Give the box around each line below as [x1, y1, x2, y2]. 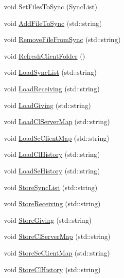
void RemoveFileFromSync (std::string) [4, 34, 121, 44]
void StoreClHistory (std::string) [4, 264, 101, 274]
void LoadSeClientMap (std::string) [4, 132, 109, 143]
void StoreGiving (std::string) [4, 214, 92, 225]
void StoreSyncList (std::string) [4, 182, 98, 192]
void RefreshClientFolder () [4, 50, 86, 61]
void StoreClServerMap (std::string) [4, 231, 111, 241]
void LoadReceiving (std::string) [4, 83, 100, 93]
